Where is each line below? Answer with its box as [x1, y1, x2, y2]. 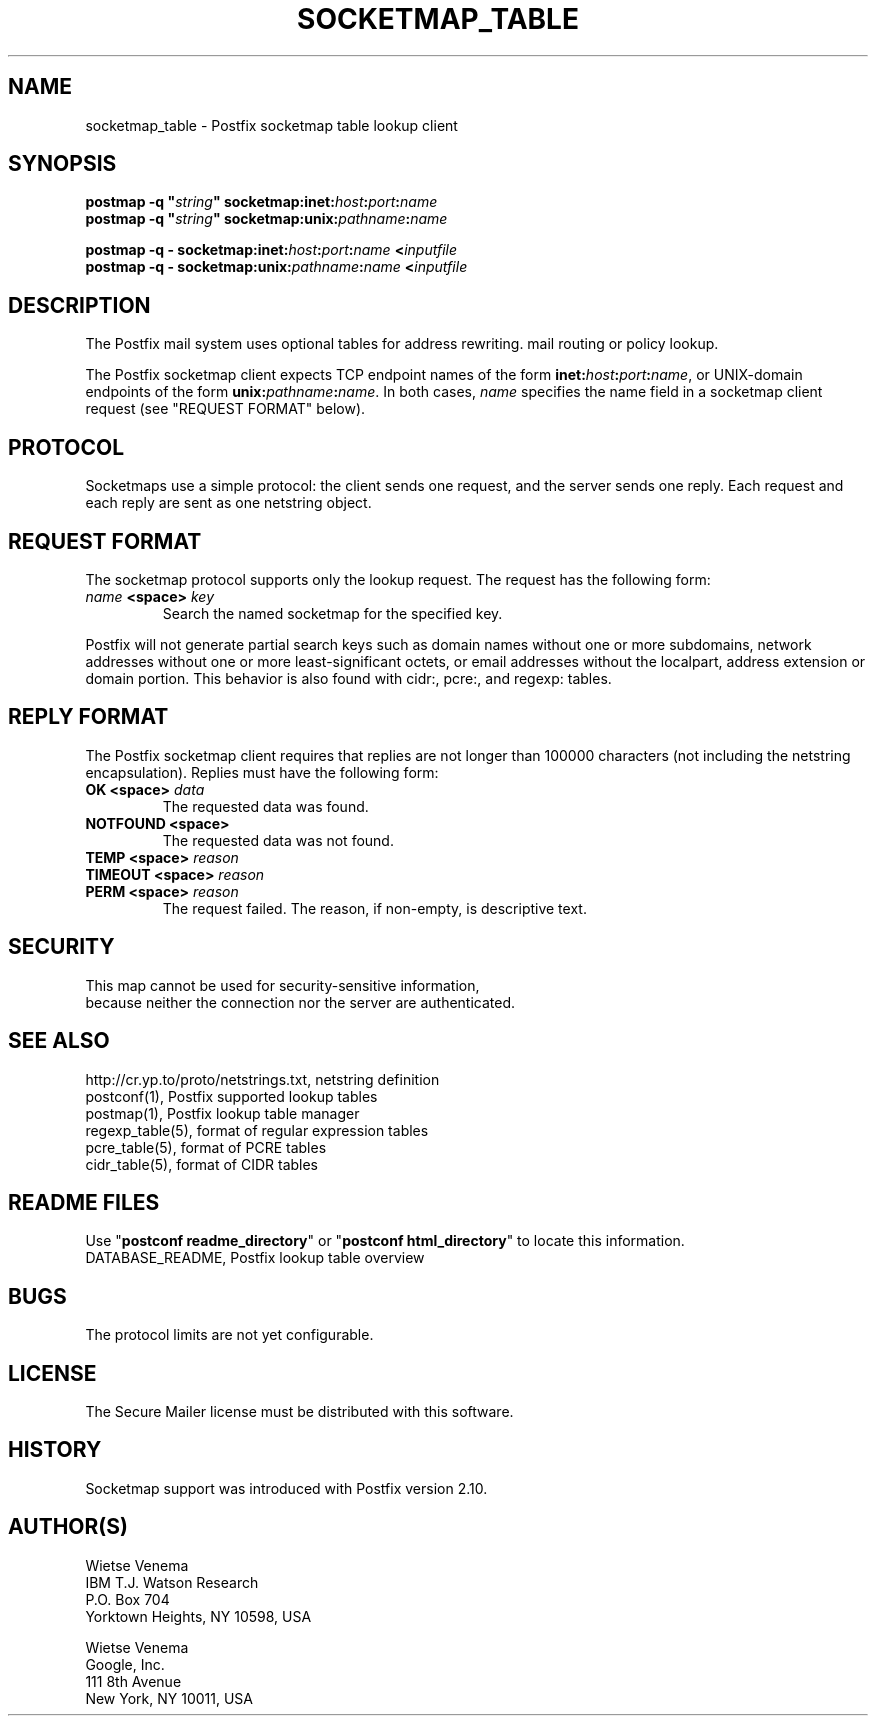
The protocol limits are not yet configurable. [85, 1326, 374, 1344]
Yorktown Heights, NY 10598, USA [85, 1607, 312, 1625]
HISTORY [8, 1437, 102, 1463]
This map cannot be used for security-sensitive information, [85, 976, 480, 994]
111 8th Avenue [85, 1672, 182, 1690]
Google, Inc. [85, 1655, 165, 1673]
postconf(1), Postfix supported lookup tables [85, 1087, 378, 1105]
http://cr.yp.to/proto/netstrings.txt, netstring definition [85, 1070, 440, 1088]
